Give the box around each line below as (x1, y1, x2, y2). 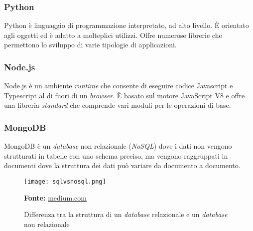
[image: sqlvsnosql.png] (24, 178, 106, 185)
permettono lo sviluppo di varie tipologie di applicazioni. (4, 39, 177, 50)
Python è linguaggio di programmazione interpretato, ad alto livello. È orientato (4, 20, 249, 30)
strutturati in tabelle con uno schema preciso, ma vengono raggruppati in (4, 150, 228, 161)
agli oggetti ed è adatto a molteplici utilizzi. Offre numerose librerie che (4, 29, 222, 40)
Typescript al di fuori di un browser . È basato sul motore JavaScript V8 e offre (4, 90, 245, 100)
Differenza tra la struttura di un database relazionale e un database (24, 209, 228, 220)
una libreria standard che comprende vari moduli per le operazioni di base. (4, 100, 231, 110)
